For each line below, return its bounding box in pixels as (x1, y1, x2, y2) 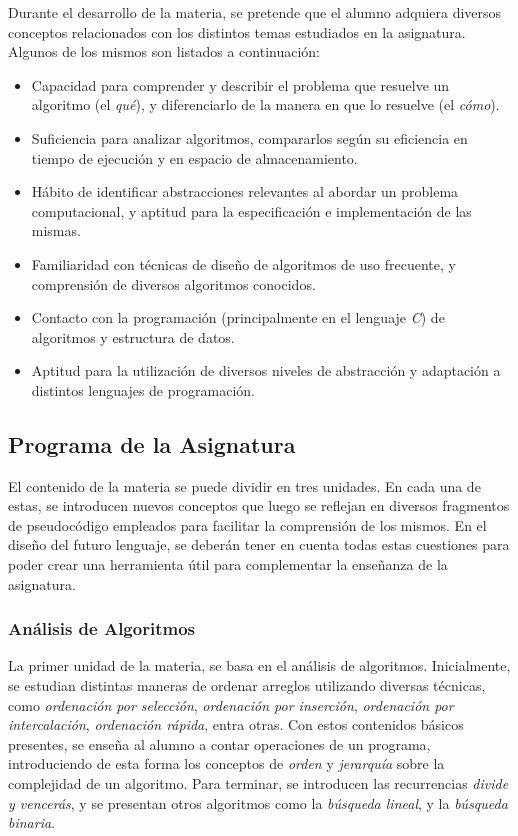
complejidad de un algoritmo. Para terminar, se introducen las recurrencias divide (8, 773, 509, 794)
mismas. (31, 220, 81, 241)
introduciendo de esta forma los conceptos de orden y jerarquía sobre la (8, 753, 445, 774)
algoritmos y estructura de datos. (31, 326, 235, 347)
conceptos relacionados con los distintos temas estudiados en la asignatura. (8, 21, 466, 42)
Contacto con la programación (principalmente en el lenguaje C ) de (31, 307, 445, 328)
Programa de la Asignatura (8, 428, 296, 459)
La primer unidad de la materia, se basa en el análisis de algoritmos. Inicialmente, (8, 655, 511, 676)
